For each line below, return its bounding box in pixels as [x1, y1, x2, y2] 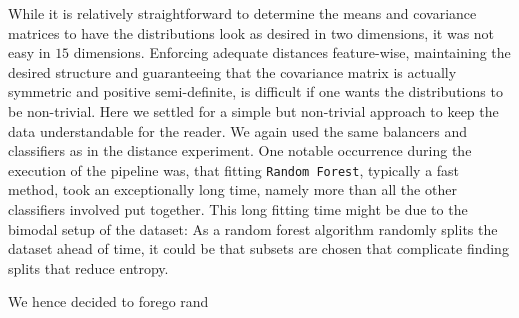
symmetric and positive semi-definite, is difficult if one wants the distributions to [8, 81, 503, 102]
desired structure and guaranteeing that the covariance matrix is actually [8, 61, 457, 82]
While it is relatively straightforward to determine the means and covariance [8, 3, 477, 23]
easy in [8, 42, 51, 63]
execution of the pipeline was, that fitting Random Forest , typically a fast [8, 159, 460, 180]
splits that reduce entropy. [8, 257, 169, 278]
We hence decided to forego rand [8, 291, 209, 312]
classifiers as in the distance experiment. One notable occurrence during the [8, 140, 472, 161]
